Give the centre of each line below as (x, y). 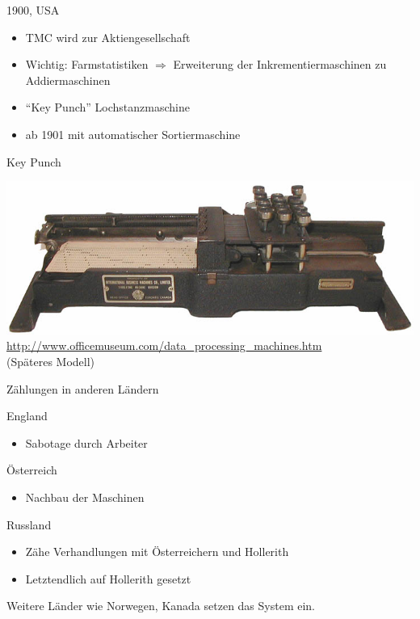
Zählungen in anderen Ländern (83, 388)
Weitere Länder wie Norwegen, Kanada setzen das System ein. (161, 606)
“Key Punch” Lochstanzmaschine (107, 107)
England (27, 416)
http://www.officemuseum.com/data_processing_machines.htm (164, 345)
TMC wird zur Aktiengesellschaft (108, 37)
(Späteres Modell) (51, 362)
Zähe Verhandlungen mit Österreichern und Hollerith (157, 552)
